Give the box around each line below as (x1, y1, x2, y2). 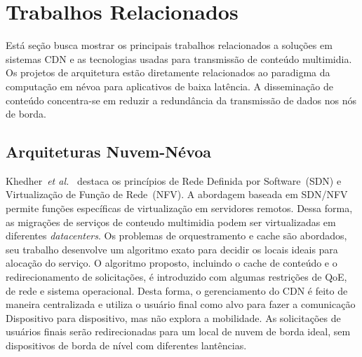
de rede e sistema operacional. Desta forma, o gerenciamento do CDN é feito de (6, 283, 348, 297)
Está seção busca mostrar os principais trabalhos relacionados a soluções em (6, 38, 333, 52)
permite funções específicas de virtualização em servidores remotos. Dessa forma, (6, 201, 353, 216)
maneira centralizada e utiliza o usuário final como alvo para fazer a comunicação (6, 297, 356, 311)
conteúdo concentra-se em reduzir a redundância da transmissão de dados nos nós (6, 92, 357, 107)
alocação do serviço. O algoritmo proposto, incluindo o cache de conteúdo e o (6, 255, 337, 270)
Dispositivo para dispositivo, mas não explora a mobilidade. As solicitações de (6, 310, 341, 325)
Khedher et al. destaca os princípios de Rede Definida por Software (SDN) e (6, 173, 342, 188)
